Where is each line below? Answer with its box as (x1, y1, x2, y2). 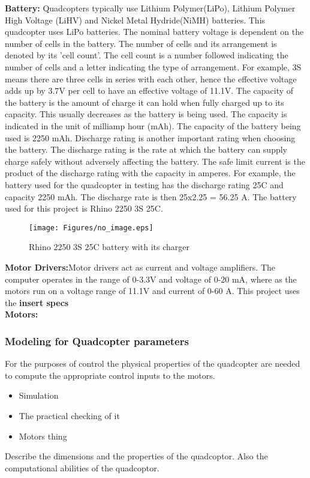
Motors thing (19, 429, 67, 442)
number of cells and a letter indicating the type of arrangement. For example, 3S (5, 60, 302, 73)
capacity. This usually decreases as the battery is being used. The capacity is (5, 108, 287, 120)
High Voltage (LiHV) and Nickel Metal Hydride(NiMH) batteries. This (5, 13, 266, 26)
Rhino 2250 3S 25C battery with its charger (29, 241, 189, 253)
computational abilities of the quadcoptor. (5, 461, 159, 474)
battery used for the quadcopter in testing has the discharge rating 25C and (5, 178, 284, 191)
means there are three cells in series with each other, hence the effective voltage (5, 72, 297, 85)
